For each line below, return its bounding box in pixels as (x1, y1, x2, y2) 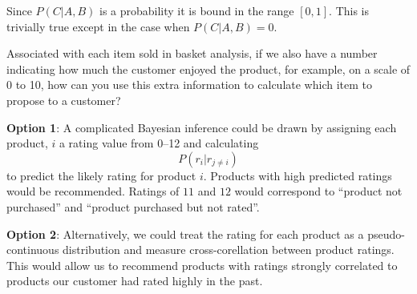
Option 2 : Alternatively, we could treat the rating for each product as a (6, 225, 364, 242)
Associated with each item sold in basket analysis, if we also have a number (6, 45, 378, 62)
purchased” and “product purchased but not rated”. (6, 198, 260, 215)
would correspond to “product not (234, 183, 403, 199)
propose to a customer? (6, 91, 121, 108)
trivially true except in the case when (6, 18, 190, 34)
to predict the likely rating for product (6, 167, 196, 183)
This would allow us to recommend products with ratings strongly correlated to (6, 256, 398, 273)
